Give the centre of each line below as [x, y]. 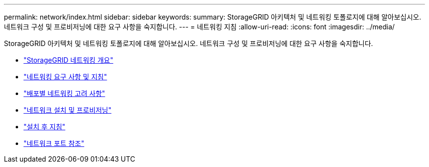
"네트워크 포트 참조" [54, 143]
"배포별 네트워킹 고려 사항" [64, 93]
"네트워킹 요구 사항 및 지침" [65, 77]
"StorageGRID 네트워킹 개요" [69, 60]
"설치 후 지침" [45, 127]
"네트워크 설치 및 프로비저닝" [68, 110]
